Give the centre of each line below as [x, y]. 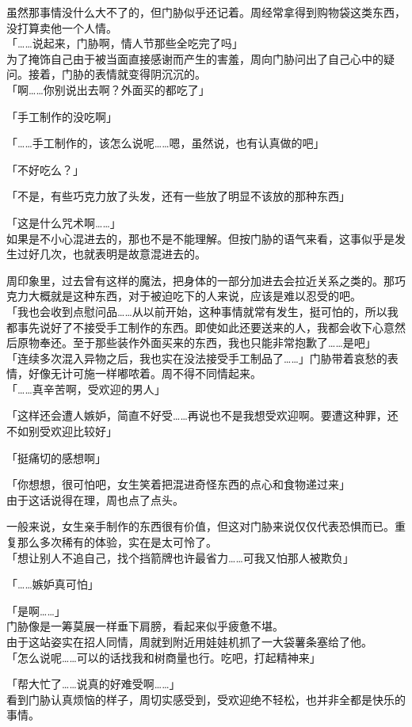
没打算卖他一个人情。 [62, 27]
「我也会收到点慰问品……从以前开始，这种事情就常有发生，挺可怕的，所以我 [202, 311]
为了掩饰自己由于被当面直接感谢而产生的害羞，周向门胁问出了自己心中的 [195, 58]
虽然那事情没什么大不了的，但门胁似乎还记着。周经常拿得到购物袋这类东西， [206, 12]
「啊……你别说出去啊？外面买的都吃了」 [108, 89]
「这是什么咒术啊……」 [64, 222]
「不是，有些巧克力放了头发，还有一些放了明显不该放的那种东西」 [178, 196]
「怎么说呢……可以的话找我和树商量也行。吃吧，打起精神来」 [164, 657]
